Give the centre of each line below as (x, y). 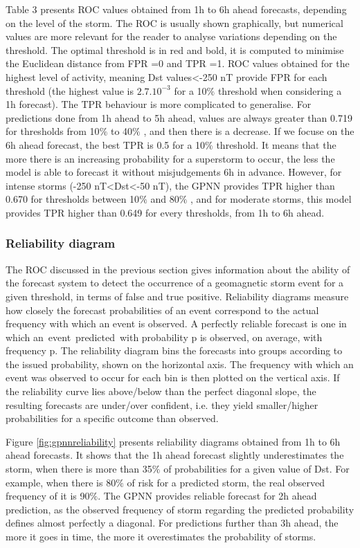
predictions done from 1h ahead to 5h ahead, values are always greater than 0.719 (179, 117)
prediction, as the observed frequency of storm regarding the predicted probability (180, 509)
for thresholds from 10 (53, 131)
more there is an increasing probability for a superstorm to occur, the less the (170, 158)
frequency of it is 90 (48, 496)
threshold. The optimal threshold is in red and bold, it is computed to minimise (175, 49)
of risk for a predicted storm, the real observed (226, 482)
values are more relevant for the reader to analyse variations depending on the (171, 36)
